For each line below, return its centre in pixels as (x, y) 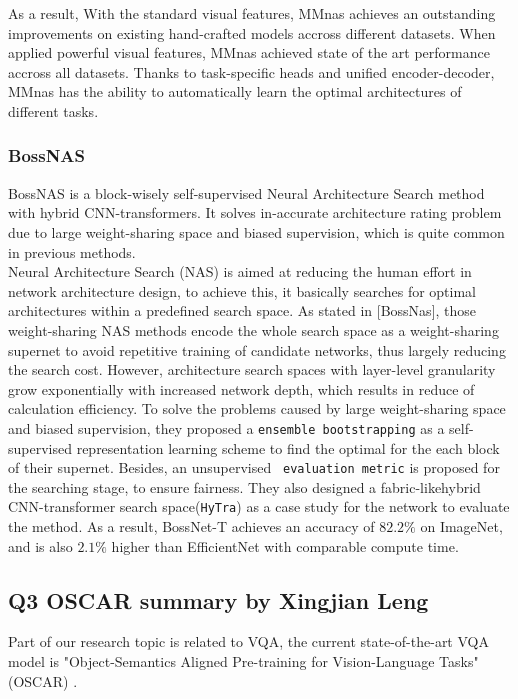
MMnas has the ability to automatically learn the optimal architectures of (235, 91)
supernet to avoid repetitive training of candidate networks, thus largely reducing (257, 349)
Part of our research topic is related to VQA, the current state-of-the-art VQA (248, 641)
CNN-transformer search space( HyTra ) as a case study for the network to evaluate (259, 506)
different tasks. (53, 110)
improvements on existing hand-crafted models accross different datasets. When (252, 32)
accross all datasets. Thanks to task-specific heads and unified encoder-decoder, (251, 71)
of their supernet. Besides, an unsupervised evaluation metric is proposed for (254, 467)
